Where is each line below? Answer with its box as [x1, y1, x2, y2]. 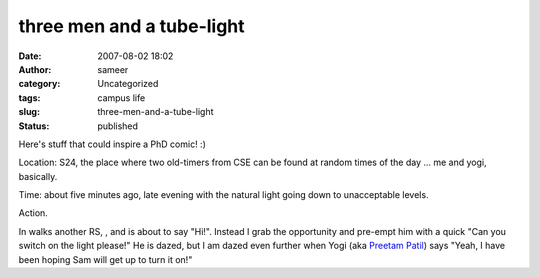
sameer [97, 63, 129, 75]
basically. [18, 170, 58, 182]
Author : [18, 63, 52, 75]
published [97, 120, 139, 132]
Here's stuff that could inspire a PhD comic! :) [18, 138, 207, 150]
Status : [18, 120, 50, 132]
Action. [18, 207, 49, 219]
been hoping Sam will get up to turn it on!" [18, 253, 193, 265]
